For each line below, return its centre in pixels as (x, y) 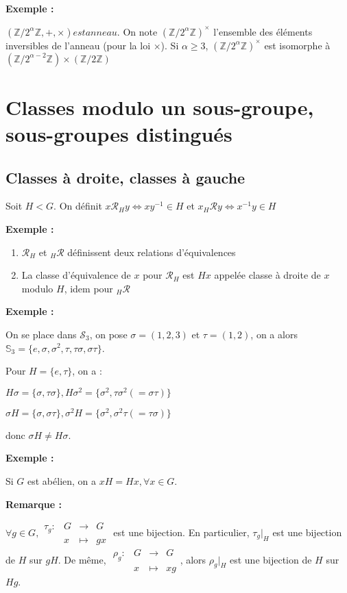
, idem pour (88, 288)
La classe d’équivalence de (76, 275)
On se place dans (41, 334)
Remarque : (34, 504)
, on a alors (274, 334)
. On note (137, 31)
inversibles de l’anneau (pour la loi (78, 45)
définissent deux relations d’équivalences (152, 252)
